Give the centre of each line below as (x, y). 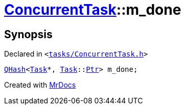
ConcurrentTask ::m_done (93, 10)
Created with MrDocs (40, 85)
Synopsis (28, 34)
